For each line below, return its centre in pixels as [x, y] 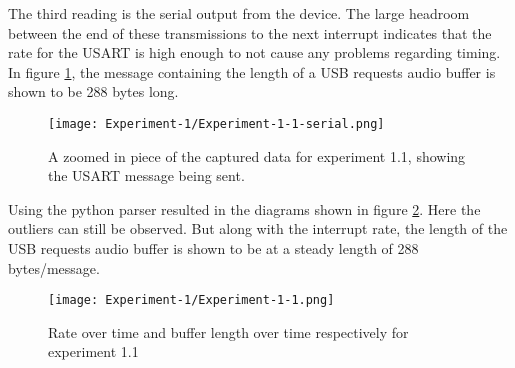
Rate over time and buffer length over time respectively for [228, 331]
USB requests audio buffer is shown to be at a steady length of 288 [213, 248]
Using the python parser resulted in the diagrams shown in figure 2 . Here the [244, 208]
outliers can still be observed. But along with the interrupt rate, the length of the [258, 228]
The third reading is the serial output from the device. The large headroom [239, 13]
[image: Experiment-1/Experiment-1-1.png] [191, 300]
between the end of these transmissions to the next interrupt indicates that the [250, 32]
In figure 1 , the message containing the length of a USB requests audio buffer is [252, 71]
